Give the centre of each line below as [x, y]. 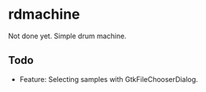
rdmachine [44, 14]
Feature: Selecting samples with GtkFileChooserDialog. [109, 79]
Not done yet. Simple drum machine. [68, 36]
